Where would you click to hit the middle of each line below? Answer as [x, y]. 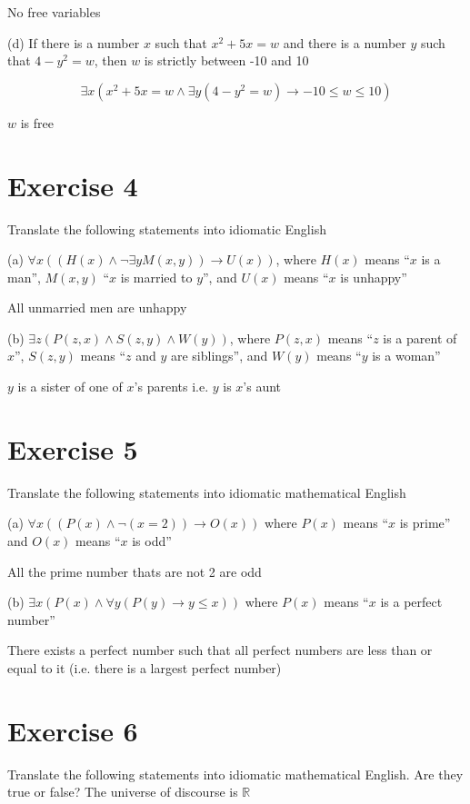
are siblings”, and [219, 356]
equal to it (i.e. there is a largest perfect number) [145, 667]
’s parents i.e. [171, 387]
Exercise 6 [73, 730]
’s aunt [262, 387]
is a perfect [411, 602]
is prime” [425, 523]
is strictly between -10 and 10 [226, 60]
